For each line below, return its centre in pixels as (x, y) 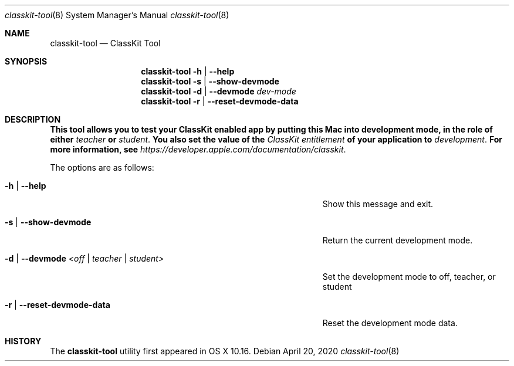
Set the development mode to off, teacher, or (409, 277)
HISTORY (23, 341)
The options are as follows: (102, 167)
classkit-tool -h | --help (188, 71)
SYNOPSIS (26, 61)
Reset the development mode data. (390, 323)
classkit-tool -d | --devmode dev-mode (219, 91)
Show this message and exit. (378, 204)
